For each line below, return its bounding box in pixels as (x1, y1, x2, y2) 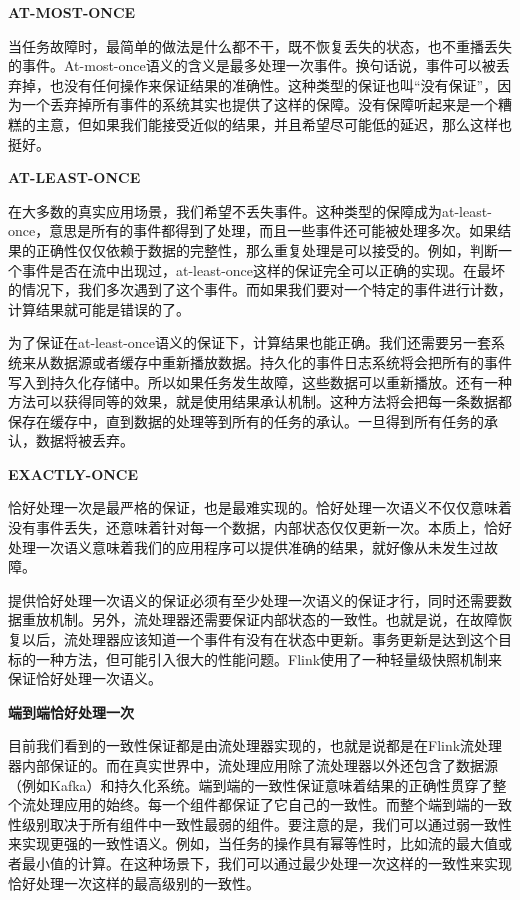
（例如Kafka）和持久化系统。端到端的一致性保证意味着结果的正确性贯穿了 (8, 774, 493, 795)
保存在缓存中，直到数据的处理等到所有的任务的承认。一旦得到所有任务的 (8, 410, 484, 431)
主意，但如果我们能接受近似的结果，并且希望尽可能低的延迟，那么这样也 (35, 113, 512, 134)
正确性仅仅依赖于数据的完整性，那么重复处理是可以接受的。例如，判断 (35, 239, 498, 260)
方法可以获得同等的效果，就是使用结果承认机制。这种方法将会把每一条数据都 (8, 391, 512, 412)
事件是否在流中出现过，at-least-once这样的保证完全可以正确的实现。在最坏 (21, 259, 506, 280)
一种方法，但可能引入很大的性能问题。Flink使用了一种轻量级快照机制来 (35, 648, 503, 669)
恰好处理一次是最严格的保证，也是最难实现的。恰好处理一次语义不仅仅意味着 (8, 497, 512, 518)
